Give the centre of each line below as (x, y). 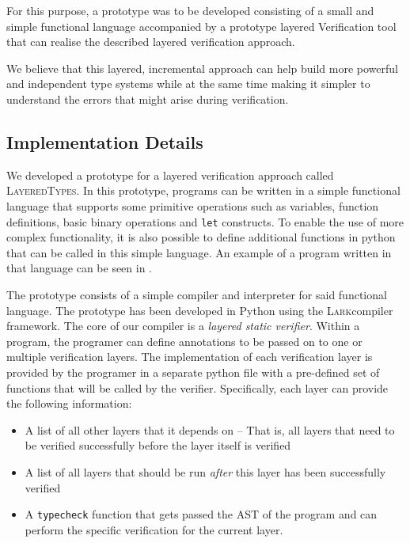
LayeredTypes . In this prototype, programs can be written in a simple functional (203, 190)
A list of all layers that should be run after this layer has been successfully (205, 471)
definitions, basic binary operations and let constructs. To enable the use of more (205, 221)
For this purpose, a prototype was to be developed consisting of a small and (190, 10)
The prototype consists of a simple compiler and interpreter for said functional (197, 294)
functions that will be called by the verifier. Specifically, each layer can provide (197, 387)
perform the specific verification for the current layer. (154, 529)
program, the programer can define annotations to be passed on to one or (184, 341)
